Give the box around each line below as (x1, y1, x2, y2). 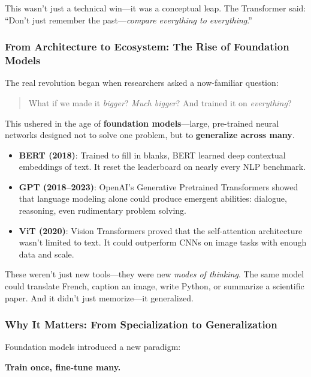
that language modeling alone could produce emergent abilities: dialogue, (19, 192, 287, 205)
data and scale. (19, 247, 74, 260)
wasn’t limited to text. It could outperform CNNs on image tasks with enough (19, 236, 307, 249)
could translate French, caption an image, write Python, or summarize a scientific (5, 280, 304, 292)
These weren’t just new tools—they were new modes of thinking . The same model (5, 268, 304, 280)
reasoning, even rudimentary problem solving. (19, 204, 186, 217)
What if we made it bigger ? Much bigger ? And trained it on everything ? (28, 96, 292, 109)
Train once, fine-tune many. (5, 361, 121, 373)
